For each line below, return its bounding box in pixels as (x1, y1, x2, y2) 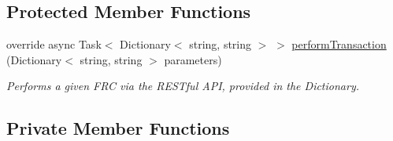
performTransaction (291, 36, 387, 52)
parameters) (164, 51, 222, 67)
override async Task (6, 36, 102, 52)
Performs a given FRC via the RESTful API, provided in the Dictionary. (6, 78, 359, 94)
